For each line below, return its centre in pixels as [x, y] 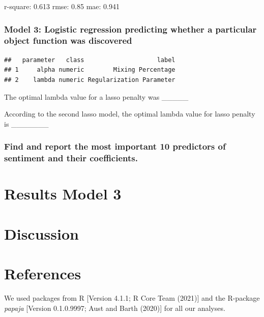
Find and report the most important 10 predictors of [115, 146]
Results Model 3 [63, 194]
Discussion [41, 233]
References [43, 273]
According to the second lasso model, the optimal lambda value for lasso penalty [130, 114]
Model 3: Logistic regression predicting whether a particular [130, 29]
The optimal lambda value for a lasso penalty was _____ [96, 96]
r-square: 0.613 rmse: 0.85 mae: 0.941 [62, 6]
